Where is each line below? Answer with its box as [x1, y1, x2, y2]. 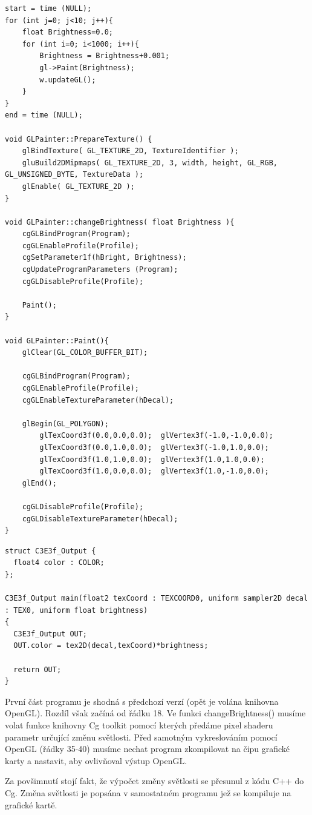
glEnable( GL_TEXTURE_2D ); [22, 182, 135, 191]
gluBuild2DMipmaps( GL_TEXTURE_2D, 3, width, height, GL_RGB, [22, 158, 278, 167]
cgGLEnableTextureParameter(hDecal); [22, 395, 174, 404]
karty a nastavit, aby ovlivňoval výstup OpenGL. [5, 754, 187, 767]
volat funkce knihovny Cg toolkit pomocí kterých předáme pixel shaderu [5, 719, 273, 731]
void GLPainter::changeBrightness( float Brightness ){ [5, 217, 235, 226]
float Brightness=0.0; [22, 28, 113, 37]
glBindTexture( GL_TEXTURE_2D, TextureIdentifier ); [22, 147, 239, 156]
